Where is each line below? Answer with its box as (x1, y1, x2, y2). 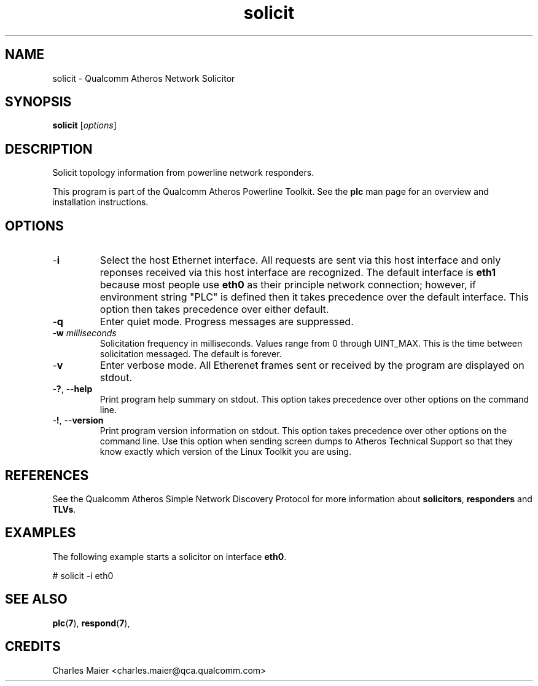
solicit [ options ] (52, 120, 117, 131)
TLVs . (52, 503, 76, 514)
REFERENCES (5, 467, 89, 483)
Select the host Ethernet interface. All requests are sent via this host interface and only (99, 254, 501, 267)
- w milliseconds (52, 328, 117, 339)
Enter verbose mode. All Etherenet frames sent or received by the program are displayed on (99, 359, 524, 372)
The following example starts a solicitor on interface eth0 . (52, 551, 287, 562)
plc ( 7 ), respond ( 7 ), (52, 617, 130, 628)
